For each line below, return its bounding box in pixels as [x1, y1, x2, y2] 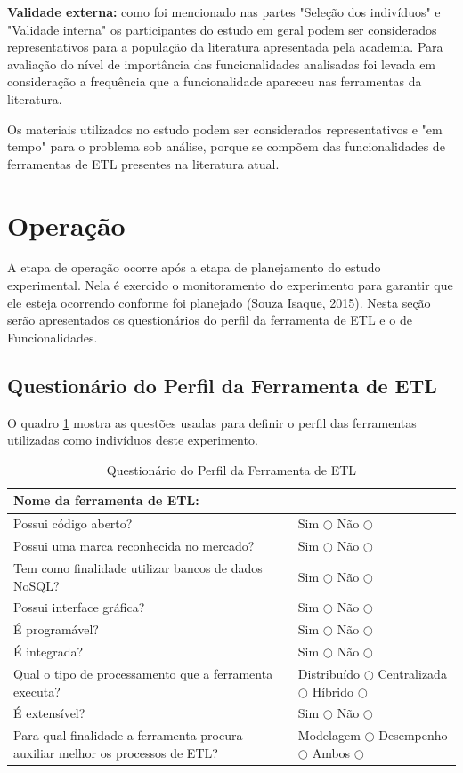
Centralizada [378, 664, 447, 682]
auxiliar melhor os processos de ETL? [13, 743, 218, 761]
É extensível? [13, 704, 85, 722]
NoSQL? [13, 576, 60, 594]
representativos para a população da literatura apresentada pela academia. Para [7, 37, 443, 56]
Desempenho [378, 726, 448, 745]
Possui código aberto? [13, 514, 133, 533]
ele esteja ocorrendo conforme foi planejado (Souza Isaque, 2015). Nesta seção [7, 293, 431, 311]
